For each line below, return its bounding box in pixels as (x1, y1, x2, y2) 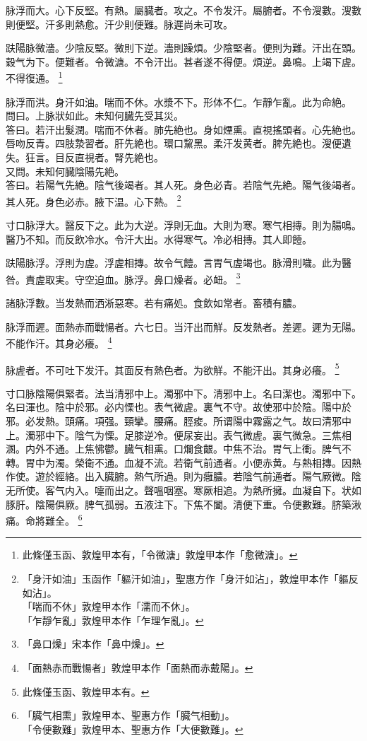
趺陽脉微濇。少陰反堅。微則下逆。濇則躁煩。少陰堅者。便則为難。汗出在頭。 (6, 40, 361, 55)
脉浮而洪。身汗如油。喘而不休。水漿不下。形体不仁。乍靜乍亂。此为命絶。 (6, 94, 351, 109)
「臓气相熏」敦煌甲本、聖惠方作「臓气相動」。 (22, 708, 235, 723)
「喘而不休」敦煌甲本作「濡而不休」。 (22, 599, 195, 614)
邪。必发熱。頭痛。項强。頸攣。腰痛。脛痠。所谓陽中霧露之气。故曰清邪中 (6, 413, 351, 428)
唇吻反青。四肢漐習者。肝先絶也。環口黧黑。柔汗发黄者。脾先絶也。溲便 (6, 136, 342, 151)
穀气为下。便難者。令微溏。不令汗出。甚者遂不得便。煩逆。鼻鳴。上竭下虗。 (6, 54, 361, 69)
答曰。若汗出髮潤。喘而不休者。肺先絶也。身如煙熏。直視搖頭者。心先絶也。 (6, 122, 361, 136)
